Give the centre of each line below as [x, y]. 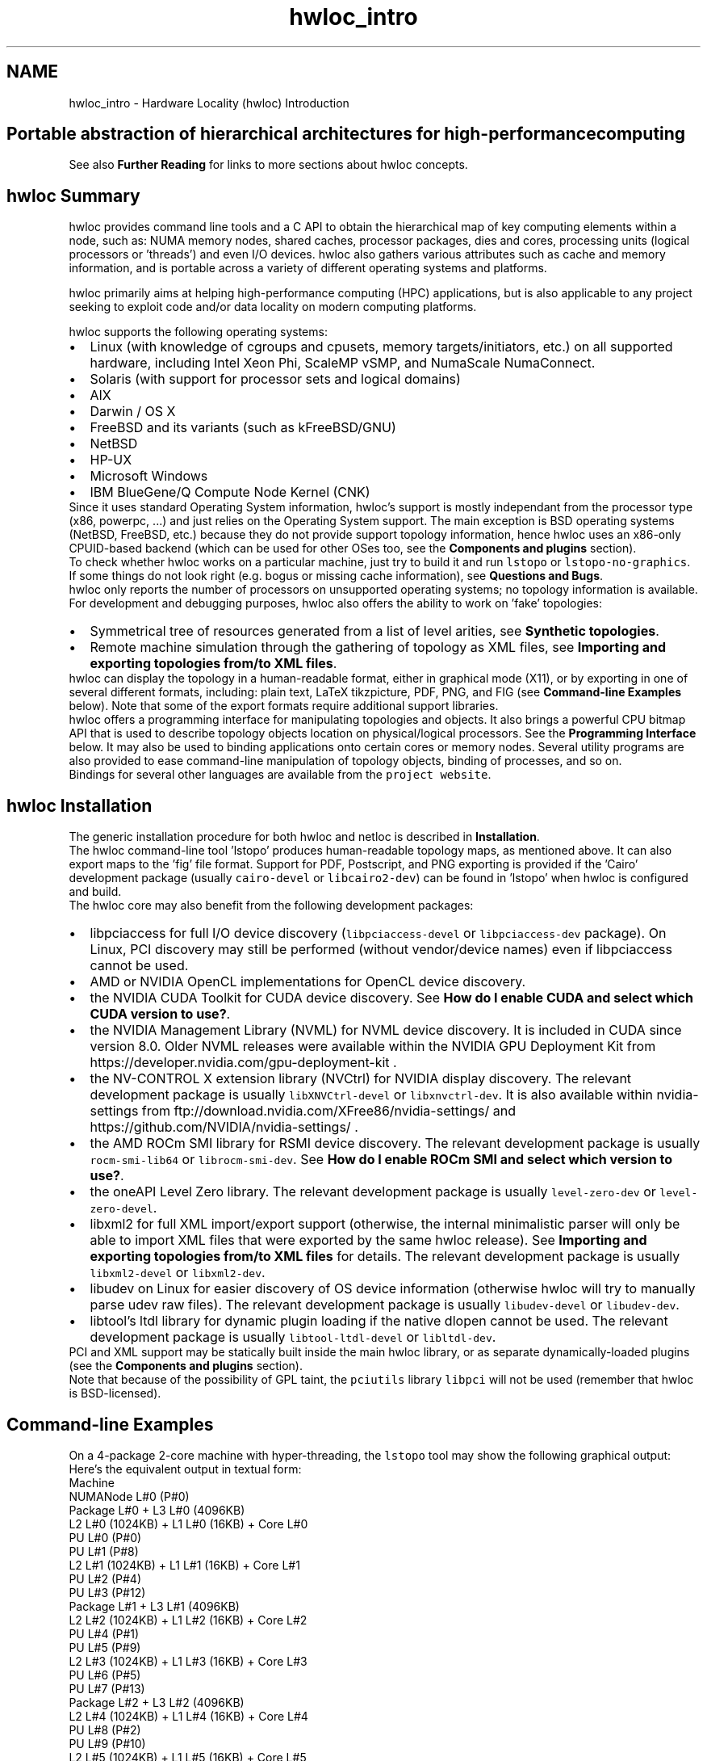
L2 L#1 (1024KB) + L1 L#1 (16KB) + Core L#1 [184, 1565]
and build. [95, 892]
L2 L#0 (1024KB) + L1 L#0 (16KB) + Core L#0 [188, 1524]
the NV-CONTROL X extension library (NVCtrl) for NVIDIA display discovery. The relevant [361, 1079]
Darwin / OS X [133, 412]
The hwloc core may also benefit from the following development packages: [271, 906]
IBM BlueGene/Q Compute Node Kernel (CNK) [230, 492]
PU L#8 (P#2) [105, 1729]
